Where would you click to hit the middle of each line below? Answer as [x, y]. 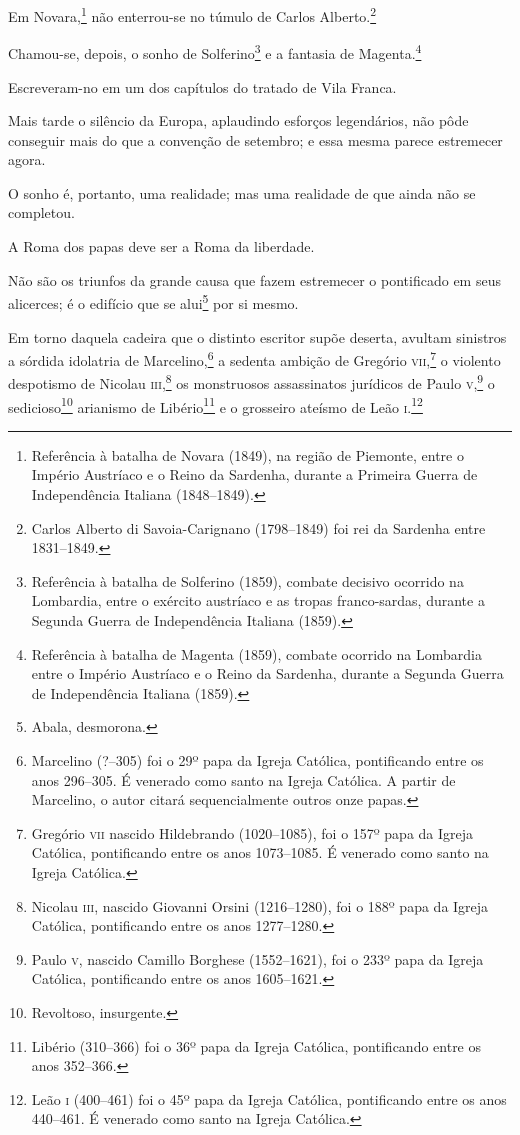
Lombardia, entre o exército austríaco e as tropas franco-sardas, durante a [258, 600]
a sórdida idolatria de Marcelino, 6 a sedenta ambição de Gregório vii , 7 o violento [254, 358]
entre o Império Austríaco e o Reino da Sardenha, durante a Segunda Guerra [267, 673]
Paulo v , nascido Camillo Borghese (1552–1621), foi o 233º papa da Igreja [257, 958]
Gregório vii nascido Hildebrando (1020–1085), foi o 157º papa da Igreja [252, 832]
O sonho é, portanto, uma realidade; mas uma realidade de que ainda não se [242, 192]
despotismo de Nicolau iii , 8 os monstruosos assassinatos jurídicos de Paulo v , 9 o [251, 381]
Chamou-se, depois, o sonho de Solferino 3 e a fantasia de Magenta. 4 [215, 51]
